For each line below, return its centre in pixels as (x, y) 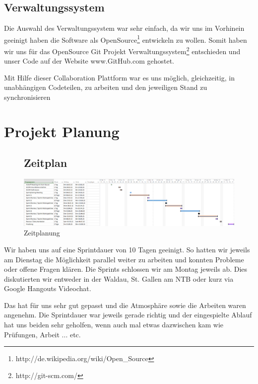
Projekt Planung (62, 131)
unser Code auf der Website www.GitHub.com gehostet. (89, 61)
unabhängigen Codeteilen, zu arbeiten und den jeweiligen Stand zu (106, 87)
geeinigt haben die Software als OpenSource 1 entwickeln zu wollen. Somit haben (126, 39)
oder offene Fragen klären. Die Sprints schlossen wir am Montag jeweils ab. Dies (126, 269)
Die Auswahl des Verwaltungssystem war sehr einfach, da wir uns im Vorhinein (124, 28)
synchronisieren (27, 97)
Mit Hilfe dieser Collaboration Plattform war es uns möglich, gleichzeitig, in (119, 77)
